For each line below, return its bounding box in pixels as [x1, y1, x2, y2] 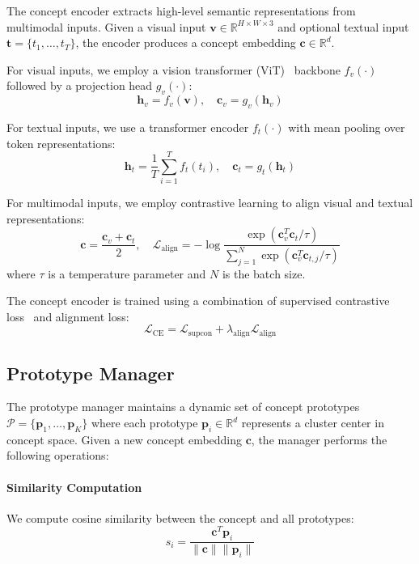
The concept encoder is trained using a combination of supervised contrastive [6, 292, 390, 309]
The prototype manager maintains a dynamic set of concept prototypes [6, 398, 360, 415]
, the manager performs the [251, 430, 387, 447]
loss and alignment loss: [6, 307, 129, 324]
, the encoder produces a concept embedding [75, 34, 296, 51]
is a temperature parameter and [48, 265, 206, 282]
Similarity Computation [6, 478, 142, 495]
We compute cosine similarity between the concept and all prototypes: [6, 509, 354, 526]
